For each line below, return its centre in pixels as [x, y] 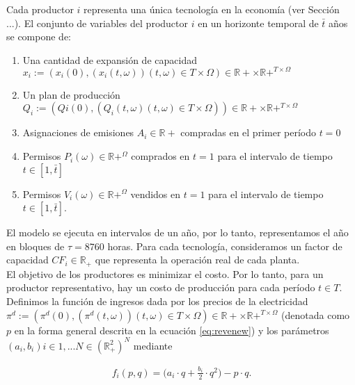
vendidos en [156, 194]
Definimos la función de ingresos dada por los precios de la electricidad [157, 301]
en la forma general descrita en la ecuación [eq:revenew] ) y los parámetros [172, 330]
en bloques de [35, 246]
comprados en [160, 156]
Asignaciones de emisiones [78, 132]
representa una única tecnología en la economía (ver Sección [212, 9]
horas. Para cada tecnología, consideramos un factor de [225, 246]
